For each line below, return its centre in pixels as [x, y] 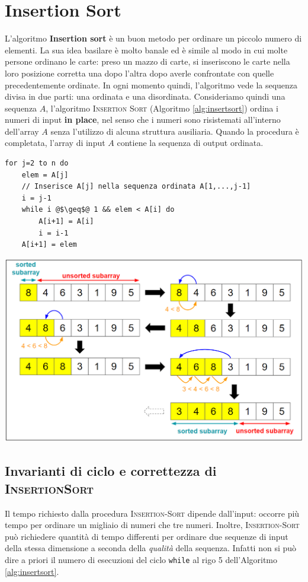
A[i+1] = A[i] [66, 222]
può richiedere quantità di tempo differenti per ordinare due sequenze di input [147, 536]
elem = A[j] [45, 175]
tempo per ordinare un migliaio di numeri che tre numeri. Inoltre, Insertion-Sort [152, 525]
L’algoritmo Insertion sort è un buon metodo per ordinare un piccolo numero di [153, 38]
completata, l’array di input [55, 143]
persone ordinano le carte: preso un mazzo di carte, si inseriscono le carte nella [147, 61]
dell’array [22, 131]
